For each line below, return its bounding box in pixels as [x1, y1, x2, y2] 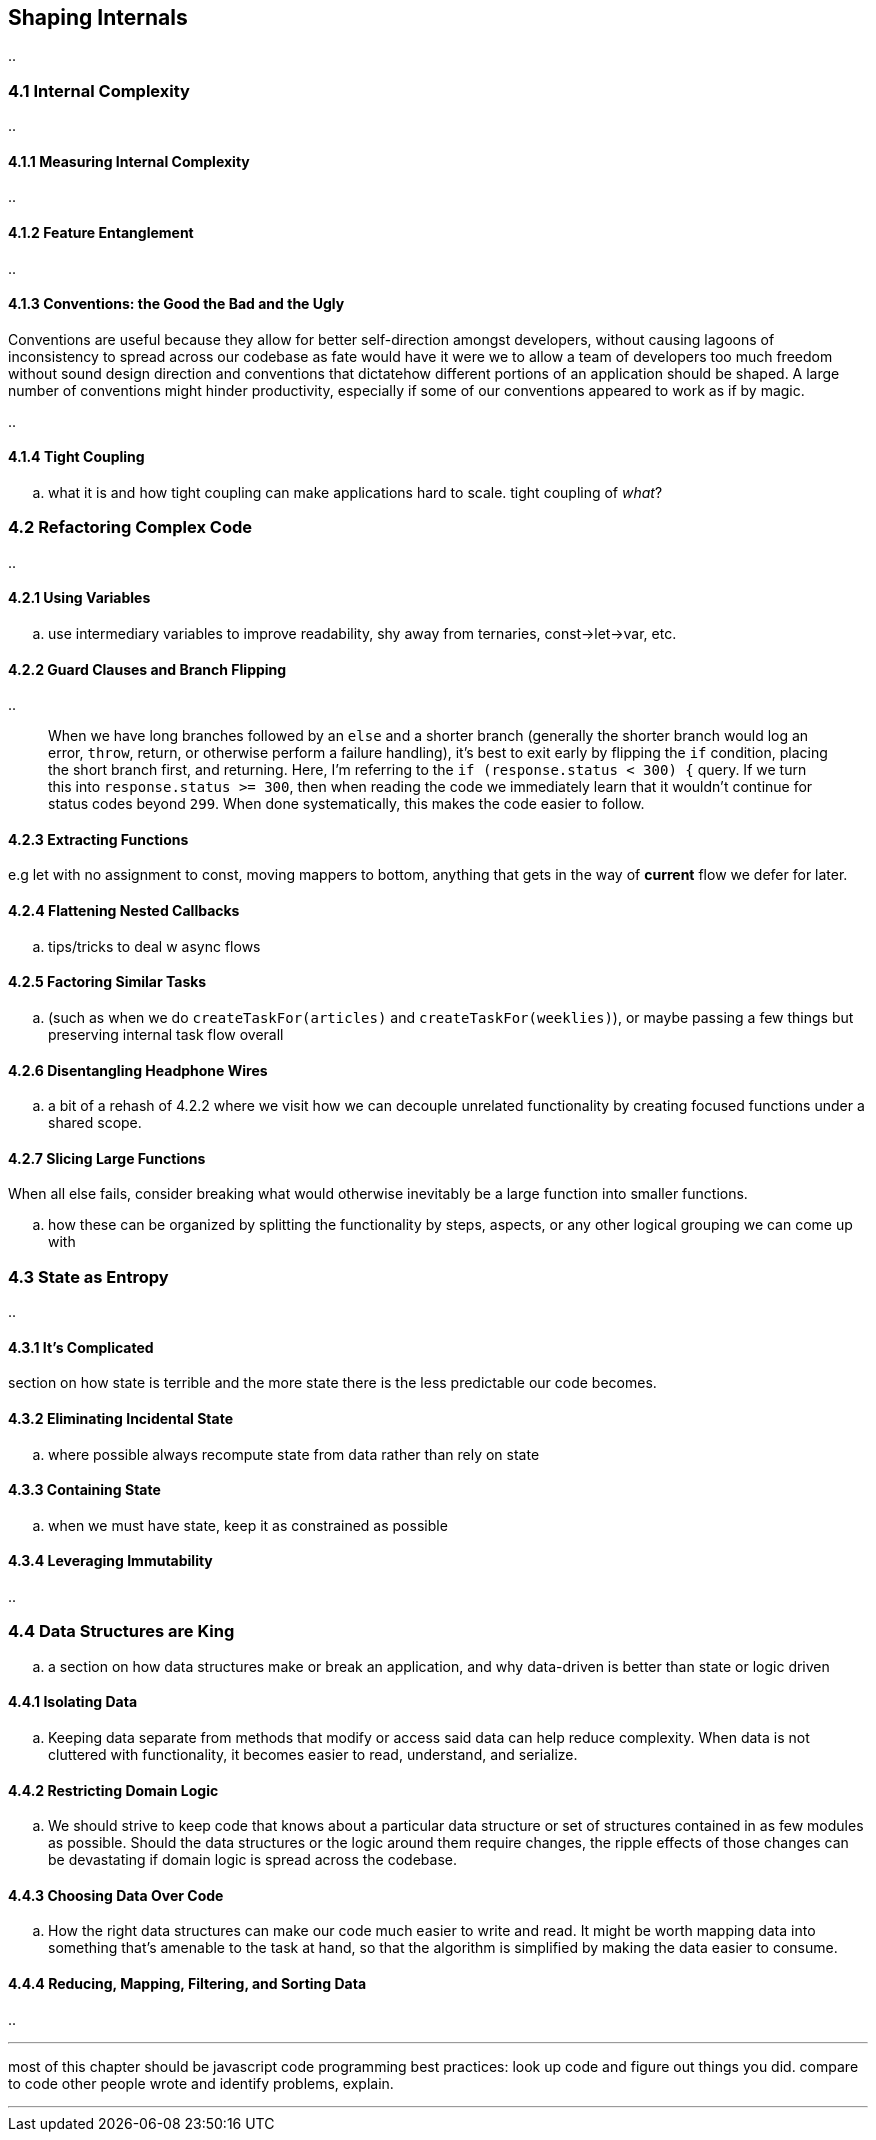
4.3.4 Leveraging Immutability [8, 1552, 213, 1570]
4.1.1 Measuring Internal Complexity [8, 152, 250, 170]
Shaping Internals [8, 5, 188, 30]
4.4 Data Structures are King [8, 1621, 235, 1642]
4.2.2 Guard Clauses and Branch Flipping [8, 660, 287, 678]
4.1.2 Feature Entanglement [8, 224, 194, 241]
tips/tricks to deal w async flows [48, 937, 261, 955]
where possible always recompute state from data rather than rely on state [48, 1445, 540, 1463]
